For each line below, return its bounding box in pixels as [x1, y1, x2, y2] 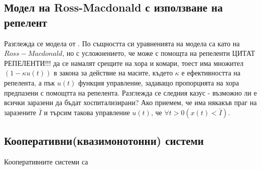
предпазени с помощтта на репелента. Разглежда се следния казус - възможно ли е [4, 87, 257, 98]
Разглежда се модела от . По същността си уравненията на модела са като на [4, 38, 240, 48]
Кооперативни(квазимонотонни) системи [4, 133, 204, 148]
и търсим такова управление [44, 107, 130, 117]
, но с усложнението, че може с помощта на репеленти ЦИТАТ [62, 48, 255, 58]
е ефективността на [181, 67, 240, 78]
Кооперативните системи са [4, 156, 88, 166]
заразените [4, 107, 37, 117]
